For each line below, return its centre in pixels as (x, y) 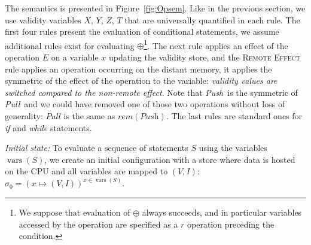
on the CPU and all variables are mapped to (86, 171)
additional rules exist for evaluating (70, 45)
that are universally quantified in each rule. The (212, 19)
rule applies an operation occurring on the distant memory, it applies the (138, 69)
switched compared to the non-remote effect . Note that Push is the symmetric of (151, 92)
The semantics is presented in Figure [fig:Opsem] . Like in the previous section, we (155, 8)
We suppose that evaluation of (74, 212)
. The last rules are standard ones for (234, 116)
